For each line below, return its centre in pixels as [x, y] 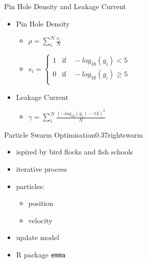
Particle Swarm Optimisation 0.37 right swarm [73, 134]
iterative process [42, 169]
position [41, 203]
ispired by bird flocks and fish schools [75, 152]
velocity [40, 220]
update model [38, 237]
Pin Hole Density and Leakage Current [65, 6]
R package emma [41, 254]
